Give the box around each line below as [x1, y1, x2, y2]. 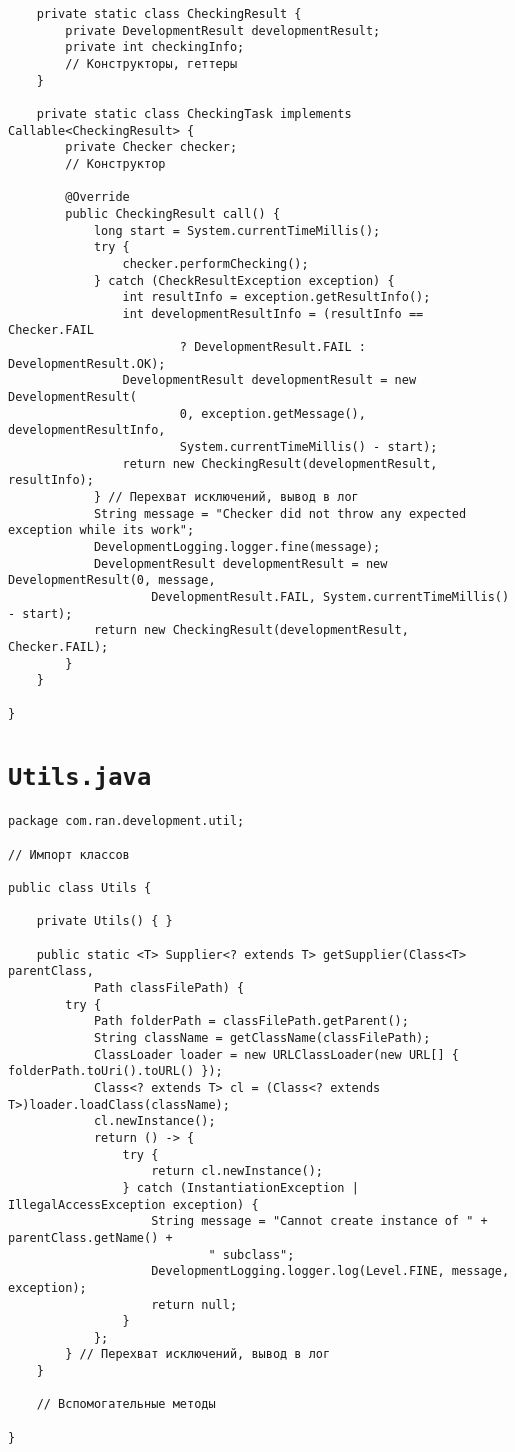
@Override [65, 190, 130, 205]
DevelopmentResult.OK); [8, 356, 166, 371]
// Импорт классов [8, 847, 130, 862]
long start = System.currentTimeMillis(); [93, 223, 381, 238]
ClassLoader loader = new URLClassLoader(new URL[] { [93, 1047, 460, 1062]
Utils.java [8, 763, 152, 792]
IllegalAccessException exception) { [8, 1197, 259, 1212]
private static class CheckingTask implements [36, 106, 352, 121]
